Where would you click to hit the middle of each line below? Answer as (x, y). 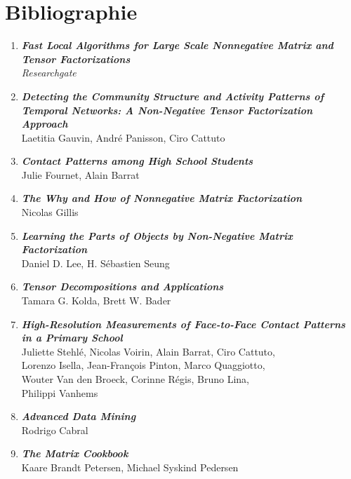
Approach (45, 124)
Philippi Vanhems (60, 392)
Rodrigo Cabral (55, 430)
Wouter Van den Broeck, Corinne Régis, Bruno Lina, (135, 379)
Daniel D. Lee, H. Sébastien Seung (95, 263)
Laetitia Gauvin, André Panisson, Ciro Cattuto (123, 137)
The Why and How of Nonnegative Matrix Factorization (162, 198)
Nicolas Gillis (50, 212)
